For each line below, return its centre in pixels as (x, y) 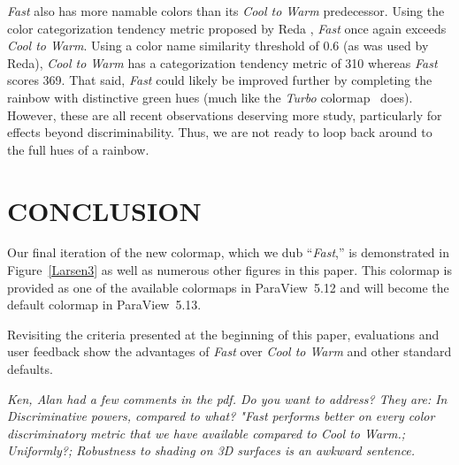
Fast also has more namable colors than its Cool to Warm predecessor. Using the (226, 11)
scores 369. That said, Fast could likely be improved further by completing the (220, 80)
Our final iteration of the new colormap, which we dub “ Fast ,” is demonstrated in (228, 252)
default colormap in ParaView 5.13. (104, 305)
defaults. (30, 369)
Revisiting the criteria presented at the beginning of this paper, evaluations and (223, 334)
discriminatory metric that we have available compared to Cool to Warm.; (207, 433)
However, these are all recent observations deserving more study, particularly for (225, 114)
